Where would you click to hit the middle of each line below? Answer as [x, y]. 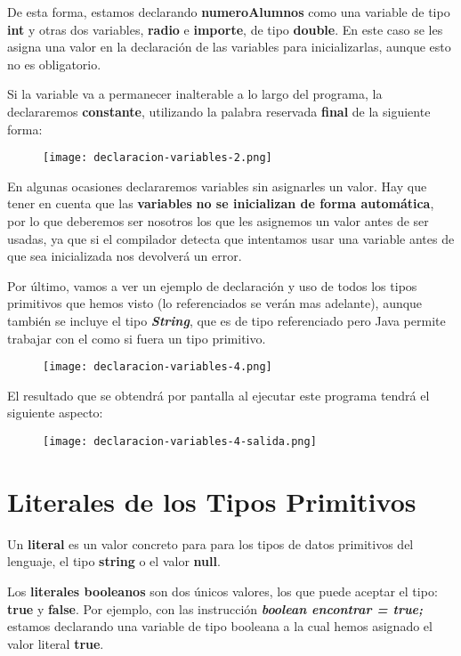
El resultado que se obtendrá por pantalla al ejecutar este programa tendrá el [218, 395]
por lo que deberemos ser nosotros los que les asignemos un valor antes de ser [218, 221]
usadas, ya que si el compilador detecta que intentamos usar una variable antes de [231, 238]
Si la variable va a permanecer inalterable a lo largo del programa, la [195, 94]
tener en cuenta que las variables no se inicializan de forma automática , [221, 203]
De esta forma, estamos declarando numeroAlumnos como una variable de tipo [229, 12]
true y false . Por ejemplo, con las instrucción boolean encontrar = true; [215, 608]
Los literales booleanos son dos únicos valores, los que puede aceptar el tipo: [222, 591]
